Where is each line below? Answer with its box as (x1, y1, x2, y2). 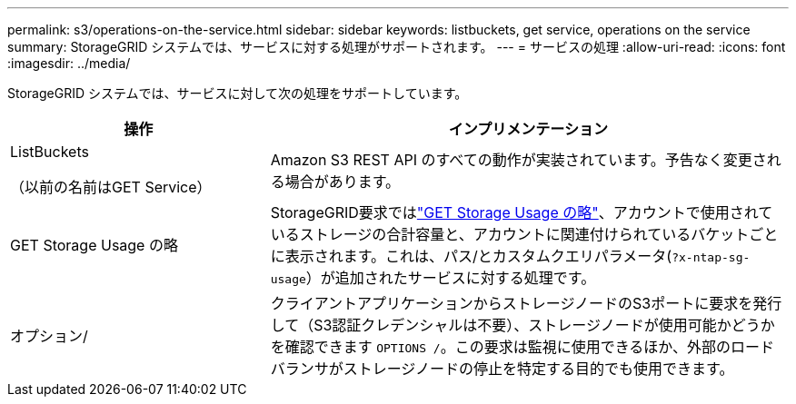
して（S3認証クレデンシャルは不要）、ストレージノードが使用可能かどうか (270, 316, 775, 334)
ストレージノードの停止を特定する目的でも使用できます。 (343, 360, 734, 378)
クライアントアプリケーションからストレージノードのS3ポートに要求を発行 (270, 294, 782, 312)
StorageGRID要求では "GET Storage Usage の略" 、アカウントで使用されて (270, 203, 773, 222)
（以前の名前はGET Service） (10, 178, 212, 196)
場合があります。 (284, 172, 401, 191)
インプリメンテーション (448, 120, 608, 138)
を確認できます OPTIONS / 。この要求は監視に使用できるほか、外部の (270, 338, 731, 356)
